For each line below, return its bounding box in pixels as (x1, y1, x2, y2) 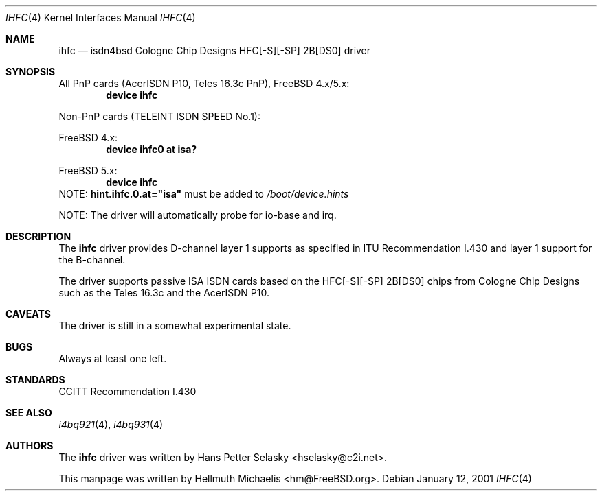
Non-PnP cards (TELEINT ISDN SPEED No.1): (58, 110, 260, 122)
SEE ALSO (5, 407, 52, 418)
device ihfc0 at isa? (106, 143, 197, 155)
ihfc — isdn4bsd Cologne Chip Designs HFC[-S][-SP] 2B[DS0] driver (58, 45, 371, 56)
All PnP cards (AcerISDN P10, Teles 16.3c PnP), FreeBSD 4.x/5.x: (58, 78, 350, 89)
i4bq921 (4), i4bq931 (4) (58, 418, 164, 430)
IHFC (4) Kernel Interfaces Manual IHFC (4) (5, 12, 196, 23)
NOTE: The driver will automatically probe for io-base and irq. (58, 209, 337, 221)
